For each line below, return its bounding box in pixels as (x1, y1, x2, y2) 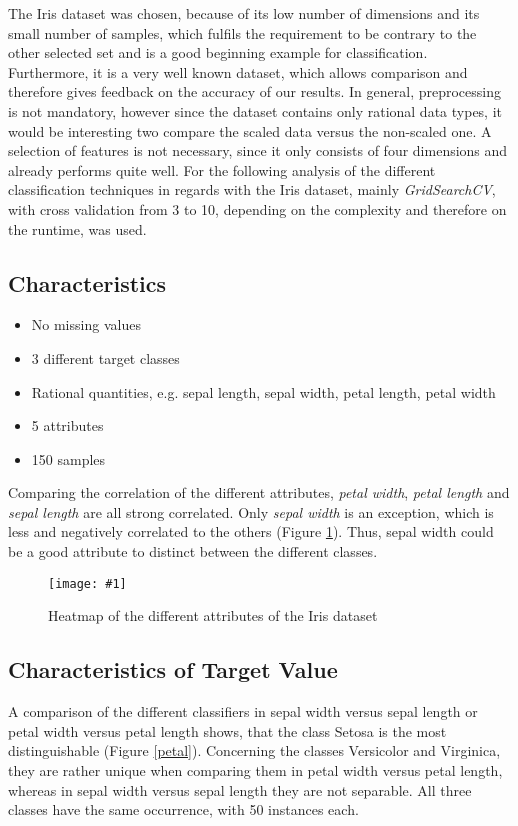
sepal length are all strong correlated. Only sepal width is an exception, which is (8, 501, 494, 522)
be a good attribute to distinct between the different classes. (8, 541, 378, 562)
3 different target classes (31, 347, 180, 368)
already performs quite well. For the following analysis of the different (8, 159, 436, 180)
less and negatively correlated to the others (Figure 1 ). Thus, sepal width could (8, 521, 494, 542)
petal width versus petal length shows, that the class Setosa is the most (8, 720, 447, 741)
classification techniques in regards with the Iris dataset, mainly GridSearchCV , (8, 179, 496, 200)
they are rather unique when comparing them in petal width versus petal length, (8, 759, 503, 780)
